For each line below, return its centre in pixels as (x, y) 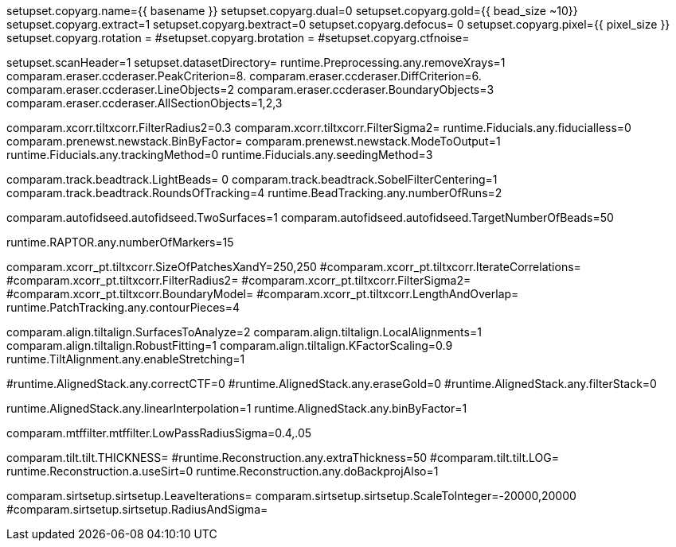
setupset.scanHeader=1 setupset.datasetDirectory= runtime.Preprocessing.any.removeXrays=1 (256, 62)
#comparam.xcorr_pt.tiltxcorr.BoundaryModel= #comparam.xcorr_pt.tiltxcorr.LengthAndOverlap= (263, 294)
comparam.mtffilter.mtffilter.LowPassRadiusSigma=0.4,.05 (159, 433)
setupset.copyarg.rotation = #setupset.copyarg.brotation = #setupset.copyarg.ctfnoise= (238, 38)
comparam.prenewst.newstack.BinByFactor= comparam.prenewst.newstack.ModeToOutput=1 (254, 141)
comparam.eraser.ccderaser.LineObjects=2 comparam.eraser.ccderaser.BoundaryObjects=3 (250, 89)
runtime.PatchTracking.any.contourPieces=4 (123, 307)
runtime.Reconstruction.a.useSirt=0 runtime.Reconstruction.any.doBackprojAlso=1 (223, 471)
